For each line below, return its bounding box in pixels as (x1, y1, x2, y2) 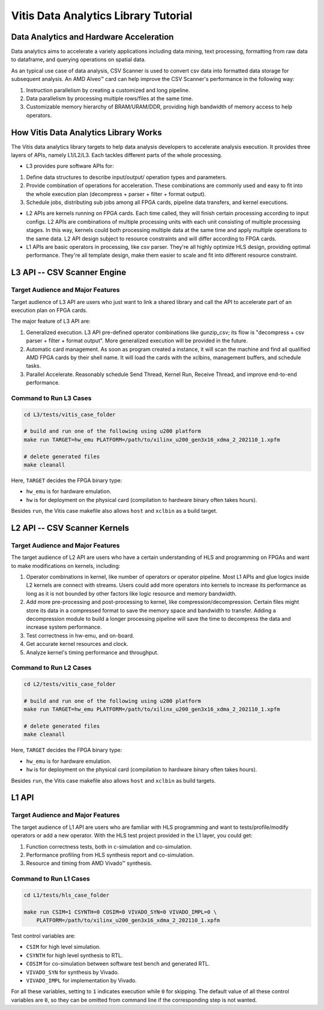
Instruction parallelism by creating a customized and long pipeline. (26, 86, 190, 94)
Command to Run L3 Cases (11, 393, 92, 402)
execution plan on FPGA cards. (11, 306, 88, 314)
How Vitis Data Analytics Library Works (11, 127, 162, 137)
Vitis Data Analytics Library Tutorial (11, 9, 193, 22)
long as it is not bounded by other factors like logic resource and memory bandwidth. (26, 590, 237, 597)
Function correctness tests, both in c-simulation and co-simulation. (26, 843, 192, 850)
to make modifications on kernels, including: (11, 562, 121, 569)
